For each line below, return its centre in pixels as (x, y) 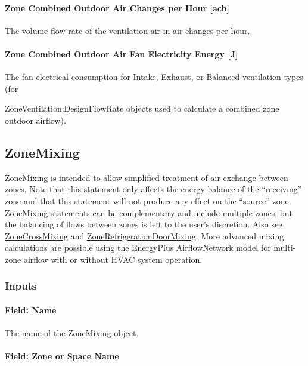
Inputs (21, 286)
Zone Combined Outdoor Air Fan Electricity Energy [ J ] (122, 53)
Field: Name (31, 310)
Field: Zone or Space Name (62, 356)
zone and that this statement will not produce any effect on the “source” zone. (148, 200)
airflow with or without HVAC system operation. (113, 259)
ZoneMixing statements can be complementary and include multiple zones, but (149, 212)
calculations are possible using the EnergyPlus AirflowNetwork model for (138, 247)
